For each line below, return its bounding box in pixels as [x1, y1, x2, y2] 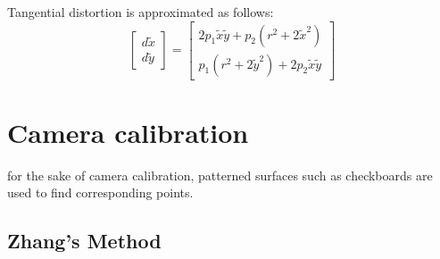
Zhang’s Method [7, 227, 162, 255]
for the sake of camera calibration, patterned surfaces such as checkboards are [7, 165, 433, 184]
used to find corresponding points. [7, 183, 194, 202]
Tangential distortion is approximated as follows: [7, 3, 274, 21]
